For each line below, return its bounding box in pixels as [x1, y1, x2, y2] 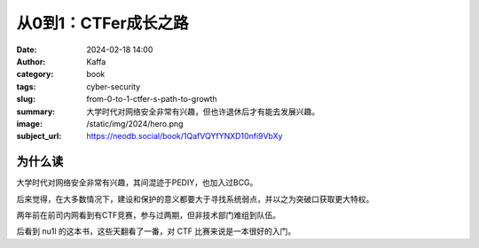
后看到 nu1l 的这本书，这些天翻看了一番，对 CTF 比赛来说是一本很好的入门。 [16, 226, 296, 236]
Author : [16, 56, 46, 66]
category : [16, 69, 54, 80]
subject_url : [16, 131, 62, 142]
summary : [16, 106, 56, 117]
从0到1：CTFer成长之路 [16, 13, 190, 33]
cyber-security [86, 81, 141, 92]
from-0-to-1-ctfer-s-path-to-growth [86, 94, 217, 105]
